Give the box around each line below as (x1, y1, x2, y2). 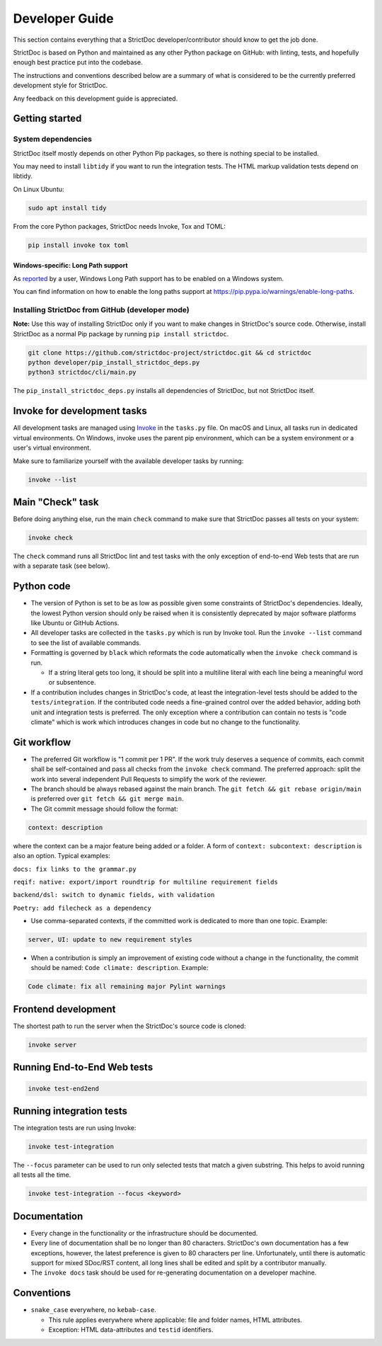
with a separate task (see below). (13, 561, 110, 570)
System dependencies (13, 135, 92, 144)
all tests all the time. (13, 1170, 71, 1179)
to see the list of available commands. (30, 638, 141, 647)
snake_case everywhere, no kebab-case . (30, 1306, 157, 1314)
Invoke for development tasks (13, 405, 148, 417)
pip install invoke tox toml (28, 241, 129, 249)
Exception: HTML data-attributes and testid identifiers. (48, 1325, 214, 1334)
